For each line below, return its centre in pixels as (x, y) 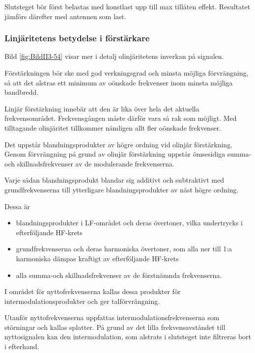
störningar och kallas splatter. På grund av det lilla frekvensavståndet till (115, 327)
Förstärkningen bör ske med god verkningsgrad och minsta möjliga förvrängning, (127, 73)
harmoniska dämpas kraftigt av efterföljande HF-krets (97, 258)
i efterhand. (22, 346)
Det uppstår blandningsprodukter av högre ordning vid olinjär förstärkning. (119, 144)
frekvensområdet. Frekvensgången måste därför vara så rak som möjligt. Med (121, 118)
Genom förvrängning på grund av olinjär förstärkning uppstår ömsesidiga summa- (128, 154)
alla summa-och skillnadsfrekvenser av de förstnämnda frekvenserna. (119, 275)
